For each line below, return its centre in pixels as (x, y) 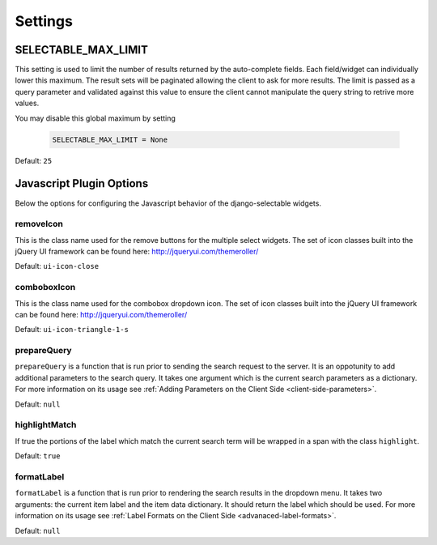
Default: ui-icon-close (57, 266)
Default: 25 (34, 160)
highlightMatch (46, 425)
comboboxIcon (45, 287)
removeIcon (39, 224)
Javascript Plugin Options (82, 183)
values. (27, 103)
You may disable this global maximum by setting (95, 118)
